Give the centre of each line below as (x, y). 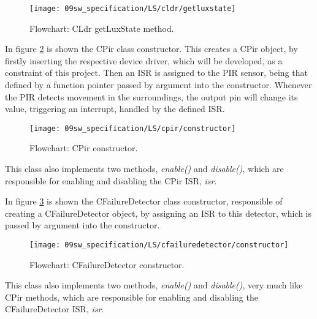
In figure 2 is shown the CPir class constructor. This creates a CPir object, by (151, 49)
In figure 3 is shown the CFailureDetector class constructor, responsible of (144, 201)
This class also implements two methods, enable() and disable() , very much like (154, 285)
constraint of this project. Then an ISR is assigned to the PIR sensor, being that (156, 73)
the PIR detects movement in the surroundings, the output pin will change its (151, 96)
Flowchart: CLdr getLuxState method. (102, 28)
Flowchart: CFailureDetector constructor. (107, 264)
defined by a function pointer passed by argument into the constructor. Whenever (158, 85)
